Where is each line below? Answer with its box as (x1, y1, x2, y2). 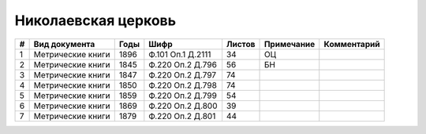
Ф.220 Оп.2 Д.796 (148, 59, 217, 70)
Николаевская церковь (14, 12, 177, 29)
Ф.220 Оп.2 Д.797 (148, 69, 217, 80)
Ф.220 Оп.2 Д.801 (148, 110, 216, 121)
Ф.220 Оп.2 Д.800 (148, 100, 218, 111)
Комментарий (323, 38, 380, 49)
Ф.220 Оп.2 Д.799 (148, 90, 217, 101)
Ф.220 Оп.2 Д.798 (148, 79, 217, 90)
